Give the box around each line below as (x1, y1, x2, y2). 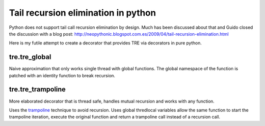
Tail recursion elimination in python (9, 7, 157, 18)
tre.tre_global (9, 53, 52, 61)
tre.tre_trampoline (9, 85, 66, 94)
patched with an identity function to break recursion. (9, 72, 115, 78)
